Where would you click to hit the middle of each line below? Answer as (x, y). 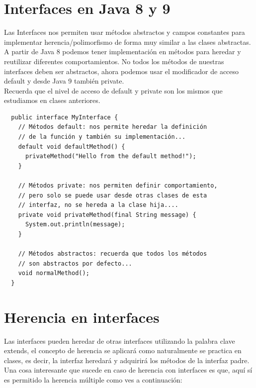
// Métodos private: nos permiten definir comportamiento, (118, 186)
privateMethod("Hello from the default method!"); (111, 156)
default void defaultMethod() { (72, 146)
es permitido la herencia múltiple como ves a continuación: (93, 380)
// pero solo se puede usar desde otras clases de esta (113, 195)
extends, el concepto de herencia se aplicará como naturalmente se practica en (123, 350)
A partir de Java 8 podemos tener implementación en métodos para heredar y (123, 51)
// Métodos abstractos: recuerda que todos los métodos (113, 254)
